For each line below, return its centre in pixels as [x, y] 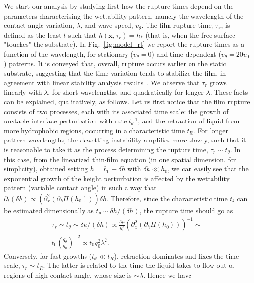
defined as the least [33, 34]
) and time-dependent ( [186, 53]
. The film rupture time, [177, 25]
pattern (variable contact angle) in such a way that [80, 188]
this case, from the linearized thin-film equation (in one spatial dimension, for [120, 159]
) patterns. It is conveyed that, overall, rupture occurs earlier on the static [115, 63]
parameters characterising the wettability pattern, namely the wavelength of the [124, 15]
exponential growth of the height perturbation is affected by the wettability [117, 178]
